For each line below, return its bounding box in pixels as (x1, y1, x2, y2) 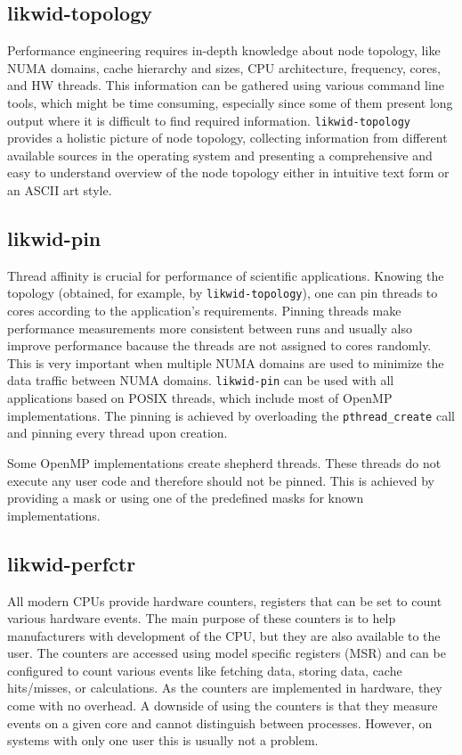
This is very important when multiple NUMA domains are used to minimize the (7, 353, 444, 372)
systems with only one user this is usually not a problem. (7, 731, 319, 750)
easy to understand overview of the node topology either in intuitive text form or (7, 163, 450, 182)
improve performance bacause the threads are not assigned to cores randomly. (7, 336, 432, 355)
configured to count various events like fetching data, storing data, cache (7, 661, 402, 679)
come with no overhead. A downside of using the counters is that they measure (7, 696, 438, 715)
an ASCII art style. (7, 181, 112, 200)
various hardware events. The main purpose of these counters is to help (7, 609, 396, 628)
